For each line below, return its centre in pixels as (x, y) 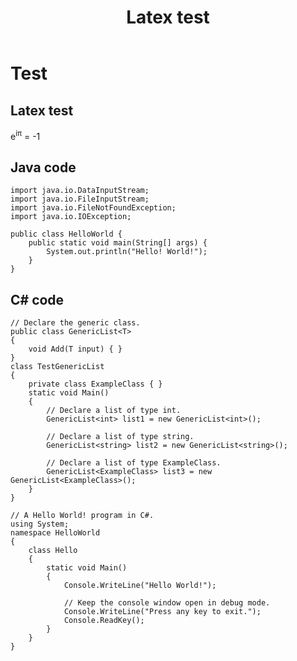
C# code (37, 299)
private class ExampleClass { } (95, 384)
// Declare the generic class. (75, 323)
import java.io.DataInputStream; (80, 191)
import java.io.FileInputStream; (80, 199)
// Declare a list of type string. (120, 437)
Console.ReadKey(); (104, 621)
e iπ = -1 (25, 135)
